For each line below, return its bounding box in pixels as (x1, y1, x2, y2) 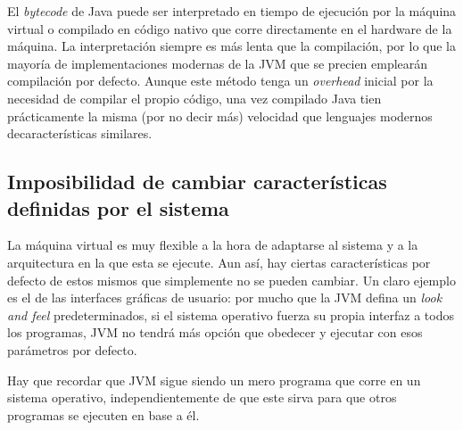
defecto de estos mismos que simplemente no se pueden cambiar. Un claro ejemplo (7, 270, 456, 289)
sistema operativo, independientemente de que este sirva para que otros (7, 388, 397, 407)
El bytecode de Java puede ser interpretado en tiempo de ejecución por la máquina (7, 2, 457, 20)
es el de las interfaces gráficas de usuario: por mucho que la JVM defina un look (7, 288, 442, 307)
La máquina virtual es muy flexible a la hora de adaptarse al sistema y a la (7, 236, 418, 254)
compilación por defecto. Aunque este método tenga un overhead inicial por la (7, 71, 434, 90)
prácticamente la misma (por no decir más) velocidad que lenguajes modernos (7, 106, 433, 125)
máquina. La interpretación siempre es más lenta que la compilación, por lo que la (7, 37, 457, 55)
